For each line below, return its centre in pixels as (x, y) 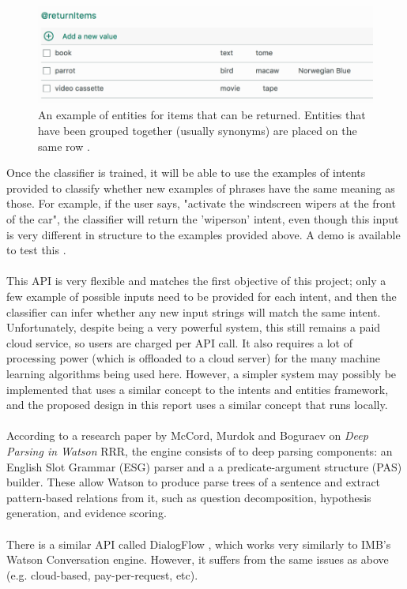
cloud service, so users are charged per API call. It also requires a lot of (179, 342)
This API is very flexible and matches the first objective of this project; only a (196, 281)
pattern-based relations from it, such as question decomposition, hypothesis (189, 497)
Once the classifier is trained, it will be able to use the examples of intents (186, 173)
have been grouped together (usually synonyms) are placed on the (198, 131)
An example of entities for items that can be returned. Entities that (202, 115)
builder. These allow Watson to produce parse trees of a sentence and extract (194, 482)
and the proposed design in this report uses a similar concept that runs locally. (197, 405)
